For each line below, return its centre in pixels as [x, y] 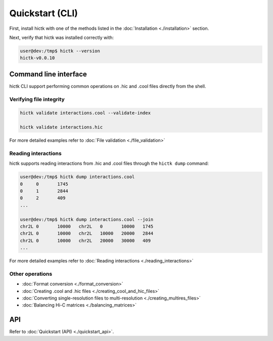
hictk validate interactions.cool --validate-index [85, 113]
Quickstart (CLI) [44, 13]
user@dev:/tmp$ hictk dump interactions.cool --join [87, 219]
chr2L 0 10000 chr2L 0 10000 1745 [87, 226]
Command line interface [48, 74]
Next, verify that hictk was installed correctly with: [61, 37]
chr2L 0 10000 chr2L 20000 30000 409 [85, 241]
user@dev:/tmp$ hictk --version [60, 51]
